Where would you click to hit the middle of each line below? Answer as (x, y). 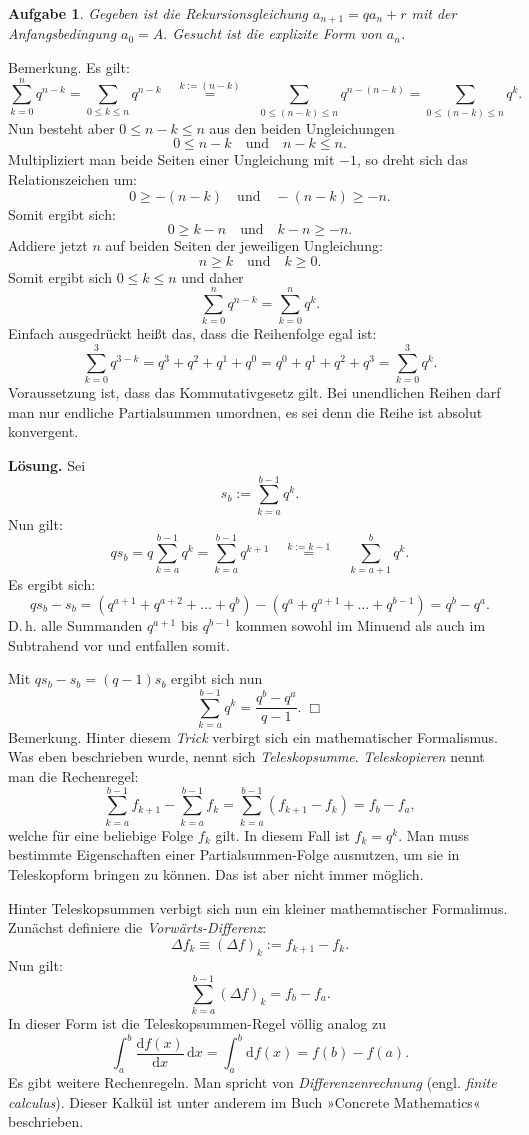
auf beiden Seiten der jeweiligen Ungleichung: (244, 245)
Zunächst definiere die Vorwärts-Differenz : (137, 927)
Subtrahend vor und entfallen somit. (119, 644)
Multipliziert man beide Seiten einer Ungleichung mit (171, 159)
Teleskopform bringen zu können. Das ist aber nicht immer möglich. (216, 873)
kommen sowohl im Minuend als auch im (360, 624)
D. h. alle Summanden (75, 624)
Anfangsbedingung (62, 33)
